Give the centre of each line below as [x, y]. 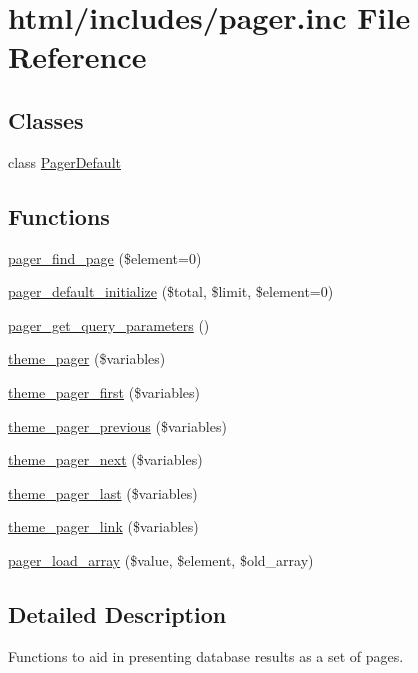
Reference [77, 56]
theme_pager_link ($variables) [103, 526]
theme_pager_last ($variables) [103, 492]
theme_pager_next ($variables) [105, 459]
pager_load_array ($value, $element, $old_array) [161, 559]
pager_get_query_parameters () [109, 324]
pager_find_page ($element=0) [105, 257]
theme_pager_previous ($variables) [117, 425]
